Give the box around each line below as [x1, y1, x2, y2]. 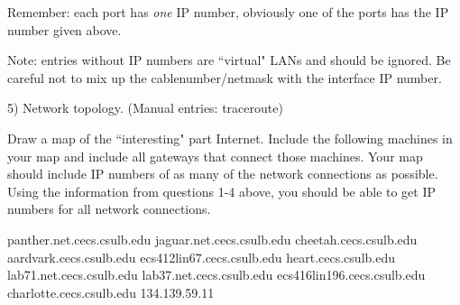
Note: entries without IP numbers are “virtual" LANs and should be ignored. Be [7, 51, 451, 69]
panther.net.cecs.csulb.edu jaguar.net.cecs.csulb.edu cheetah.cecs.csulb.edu [7, 229, 418, 248]
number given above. [7, 20, 122, 39]
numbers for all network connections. [7, 199, 211, 218]
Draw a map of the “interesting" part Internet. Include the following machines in [7, 128, 453, 147]
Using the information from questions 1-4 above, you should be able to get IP [7, 181, 437, 200]
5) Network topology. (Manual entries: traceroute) [7, 98, 283, 117]
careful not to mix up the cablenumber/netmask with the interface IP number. [7, 68, 442, 87]
